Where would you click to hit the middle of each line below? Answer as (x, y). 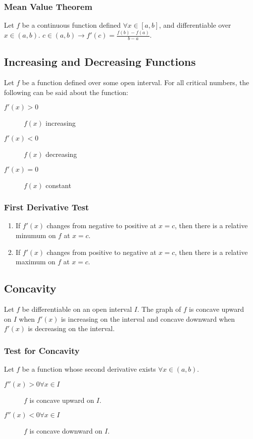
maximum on (35, 262)
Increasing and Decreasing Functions (100, 62)
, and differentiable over (195, 25)
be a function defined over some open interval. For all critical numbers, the (135, 82)
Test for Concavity (42, 350)
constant (58, 185)
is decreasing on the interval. (71, 328)
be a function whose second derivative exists (89, 368)
